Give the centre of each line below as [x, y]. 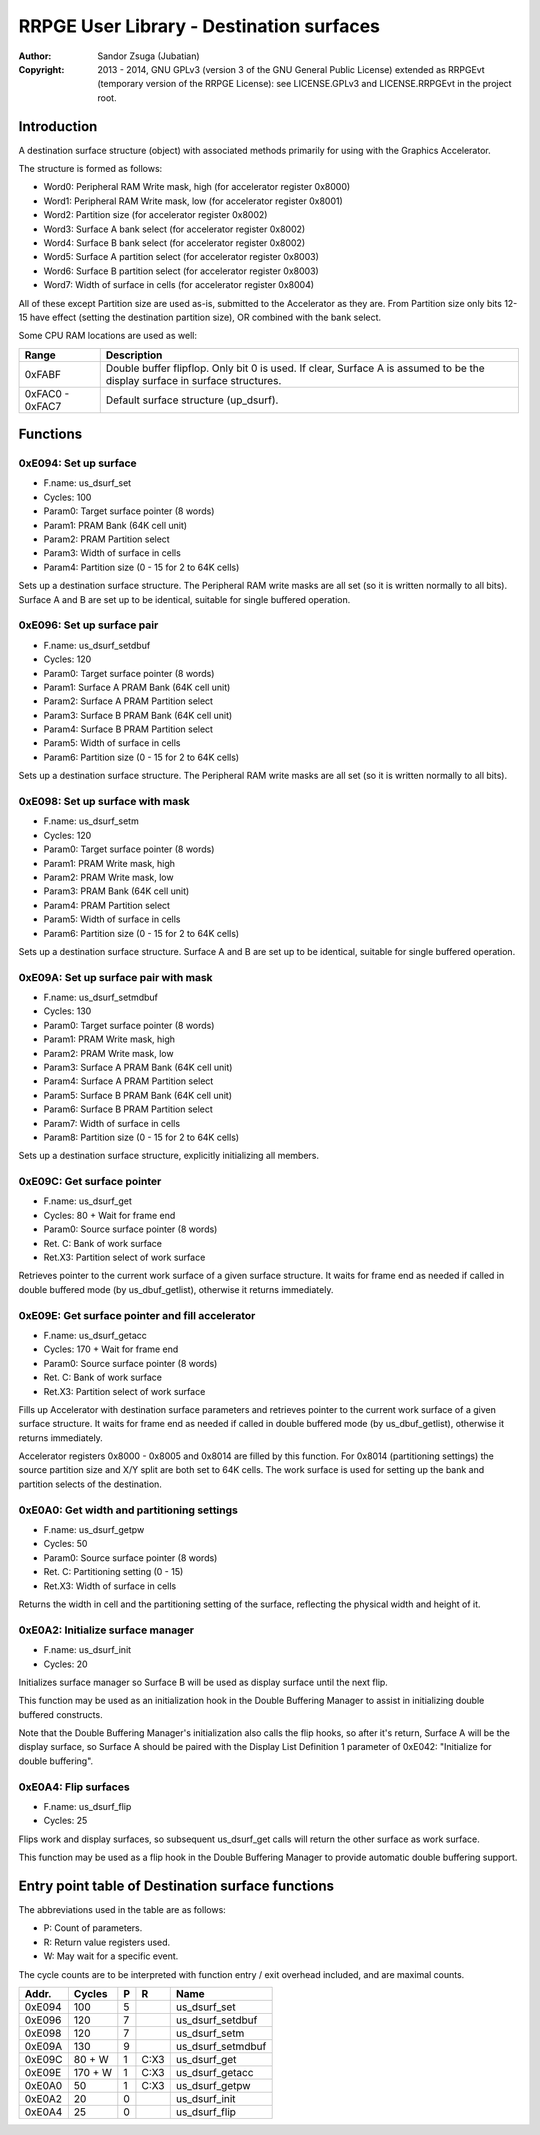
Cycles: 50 [65, 1544]
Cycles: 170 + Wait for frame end [111, 1349]
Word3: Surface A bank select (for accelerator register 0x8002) [174, 229]
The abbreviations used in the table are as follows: [122, 1910]
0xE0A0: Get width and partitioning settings [128, 1510]
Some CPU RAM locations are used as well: [107, 336]
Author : [35, 56]
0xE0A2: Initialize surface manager [106, 1630]
